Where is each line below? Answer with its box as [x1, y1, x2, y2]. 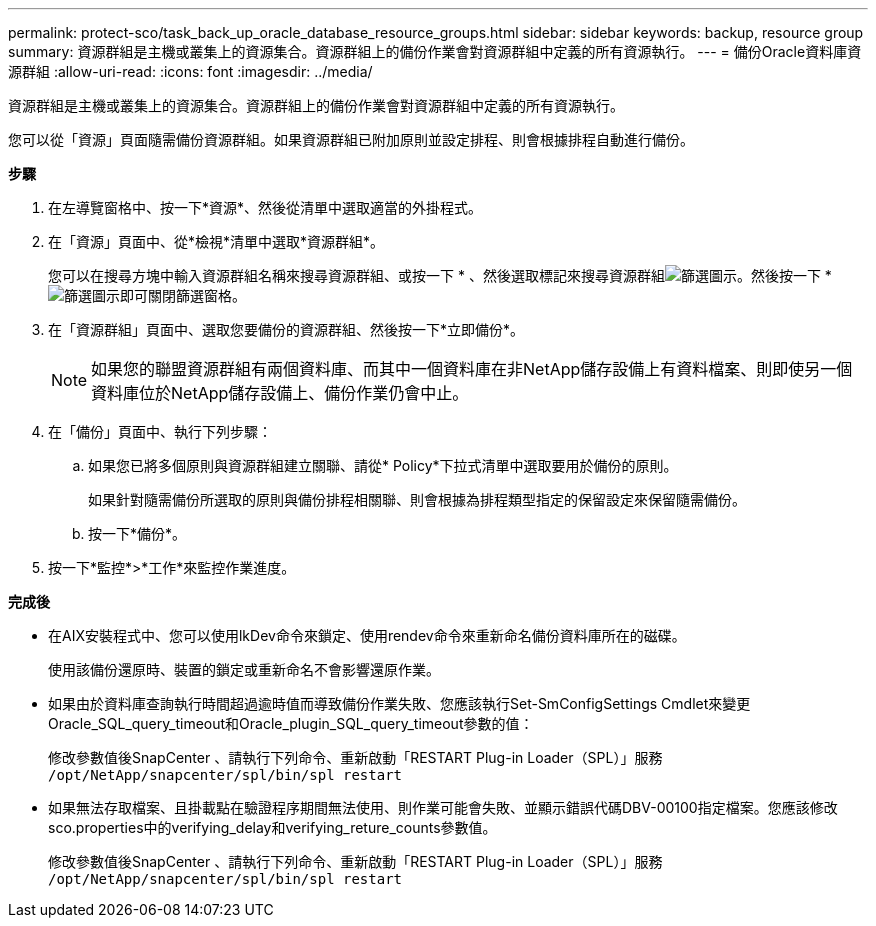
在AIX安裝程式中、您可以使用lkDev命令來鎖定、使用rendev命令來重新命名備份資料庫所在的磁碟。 [48, 627, 686, 644]
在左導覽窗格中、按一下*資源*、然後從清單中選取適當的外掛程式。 [48, 199, 483, 216]
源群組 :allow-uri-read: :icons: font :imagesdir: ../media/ [8, 63, 373, 80]
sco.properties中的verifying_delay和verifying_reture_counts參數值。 [48, 819, 497, 836]
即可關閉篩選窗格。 [120, 287, 246, 304]
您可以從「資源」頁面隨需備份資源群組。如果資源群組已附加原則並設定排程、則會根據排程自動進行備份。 [8, 131, 694, 148]
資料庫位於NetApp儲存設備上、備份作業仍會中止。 [91, 383, 469, 403]
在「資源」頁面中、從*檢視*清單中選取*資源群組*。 [48, 233, 385, 250]
